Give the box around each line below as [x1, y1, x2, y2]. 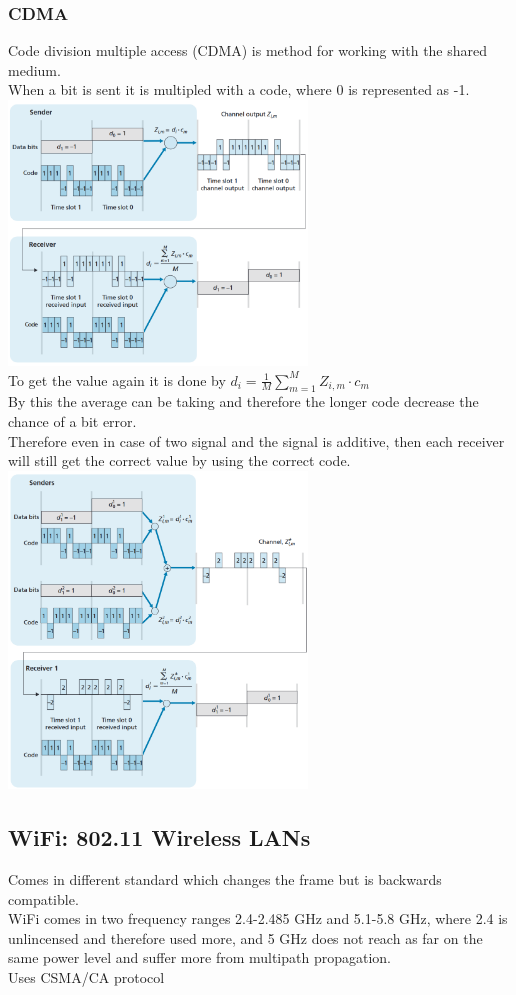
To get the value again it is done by [8, 369, 226, 390]
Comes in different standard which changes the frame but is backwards [8, 868, 442, 889]
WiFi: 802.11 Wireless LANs [8, 822, 311, 853]
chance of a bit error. [8, 410, 137, 431]
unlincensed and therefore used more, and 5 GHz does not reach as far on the [8, 927, 483, 948]
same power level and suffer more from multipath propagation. [8, 947, 392, 968]
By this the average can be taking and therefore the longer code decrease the [8, 391, 479, 412]
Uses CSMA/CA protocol [8, 966, 165, 987]
